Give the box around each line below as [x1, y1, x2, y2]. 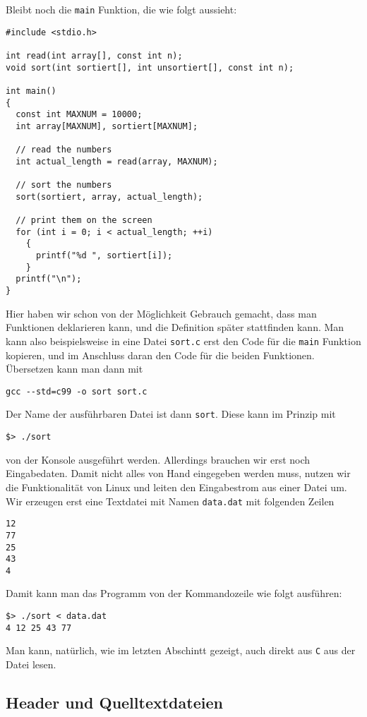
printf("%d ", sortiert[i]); [35, 251, 173, 261]
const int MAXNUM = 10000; [16, 109, 143, 120]
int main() [6, 85, 56, 96]
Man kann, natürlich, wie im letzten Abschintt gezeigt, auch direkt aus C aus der [6, 643, 356, 658]
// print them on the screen [16, 215, 152, 226]
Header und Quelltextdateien [6, 692, 223, 713]
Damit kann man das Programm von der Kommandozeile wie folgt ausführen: [6, 586, 342, 601]
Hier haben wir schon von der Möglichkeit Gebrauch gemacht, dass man [6, 306, 317, 320]
